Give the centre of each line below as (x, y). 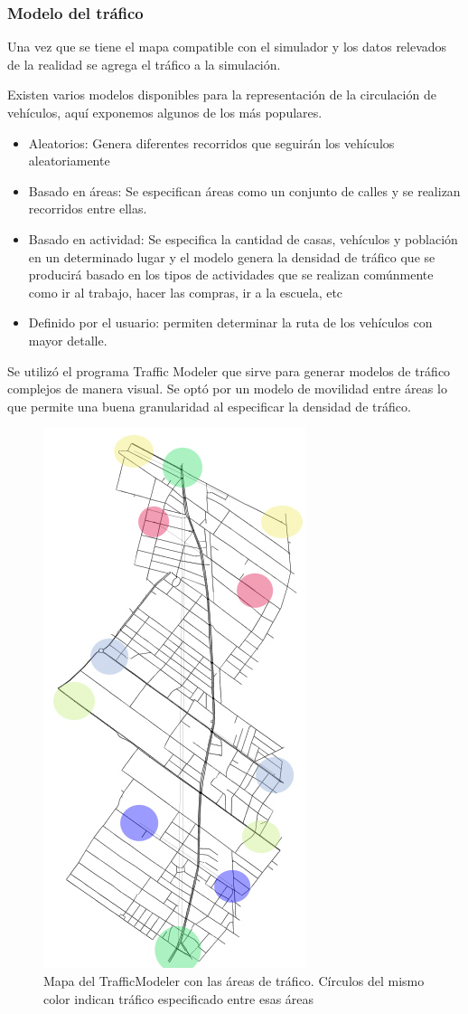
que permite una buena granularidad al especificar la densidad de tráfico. (209, 406)
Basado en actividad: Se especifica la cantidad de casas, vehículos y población (243, 238)
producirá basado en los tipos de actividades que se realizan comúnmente (231, 275)
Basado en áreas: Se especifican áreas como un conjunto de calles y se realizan (244, 190)
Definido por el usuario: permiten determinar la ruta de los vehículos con (230, 322)
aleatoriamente (69, 161)
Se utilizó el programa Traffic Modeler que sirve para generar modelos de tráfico (229, 370)
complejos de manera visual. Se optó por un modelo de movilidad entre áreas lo (227, 389)
